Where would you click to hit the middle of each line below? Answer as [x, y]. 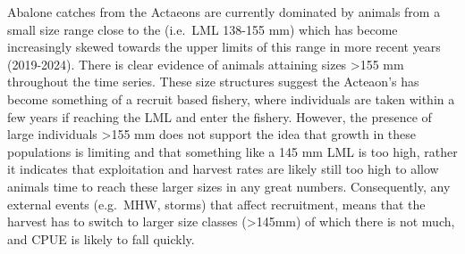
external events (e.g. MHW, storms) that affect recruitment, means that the [216, 204]
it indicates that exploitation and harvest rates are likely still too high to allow [223, 169]
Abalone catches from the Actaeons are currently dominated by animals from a [224, 12]
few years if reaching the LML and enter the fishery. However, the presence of [220, 116]
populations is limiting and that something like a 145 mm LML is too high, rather [232, 151]
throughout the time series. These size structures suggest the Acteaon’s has [213, 82]
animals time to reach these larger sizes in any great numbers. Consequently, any [229, 186]
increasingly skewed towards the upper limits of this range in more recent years [224, 47]
